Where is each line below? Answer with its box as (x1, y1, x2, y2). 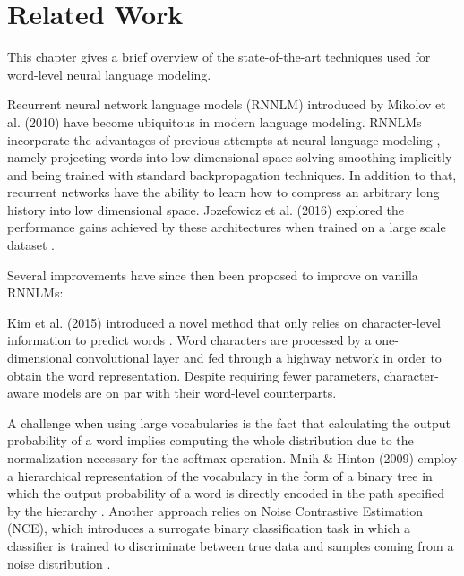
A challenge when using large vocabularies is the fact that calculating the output (7, 413, 451, 432)
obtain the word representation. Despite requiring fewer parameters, (7, 365, 381, 384)
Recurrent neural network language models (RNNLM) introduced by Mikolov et (7, 95, 446, 114)
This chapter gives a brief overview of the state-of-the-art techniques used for (7, 47, 431, 66)
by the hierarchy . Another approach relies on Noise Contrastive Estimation (7, 501, 423, 520)
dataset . (7, 236, 55, 254)
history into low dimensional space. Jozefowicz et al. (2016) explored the (7, 200, 405, 219)
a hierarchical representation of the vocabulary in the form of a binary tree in (7, 466, 433, 485)
